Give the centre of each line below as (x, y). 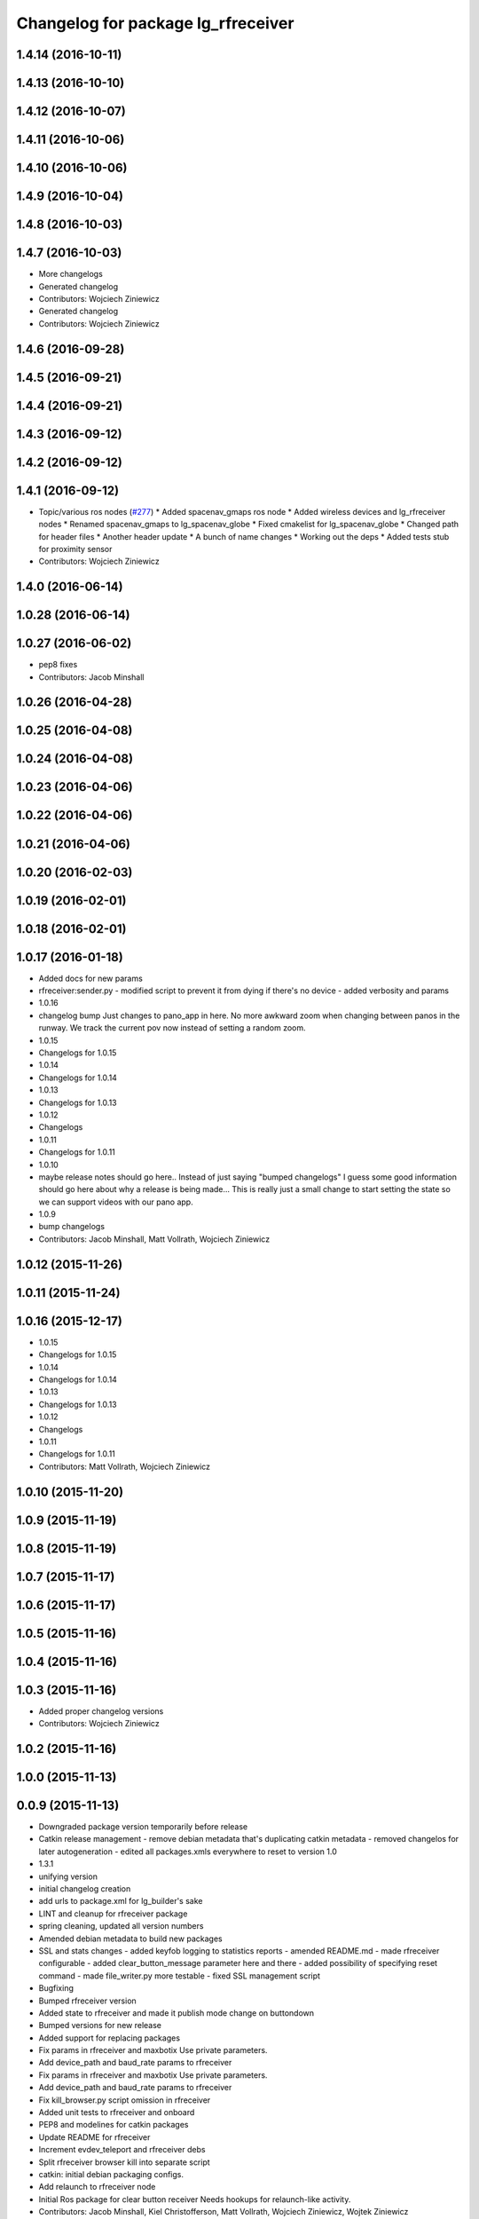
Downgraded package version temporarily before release (143, 1827)
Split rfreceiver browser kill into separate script (124, 2162)
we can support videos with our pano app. (116, 1202)
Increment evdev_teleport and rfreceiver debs (122, 2150)
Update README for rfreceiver (94, 2137)
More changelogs (71, 274)
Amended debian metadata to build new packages (130, 1939)
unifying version (68, 1876)
